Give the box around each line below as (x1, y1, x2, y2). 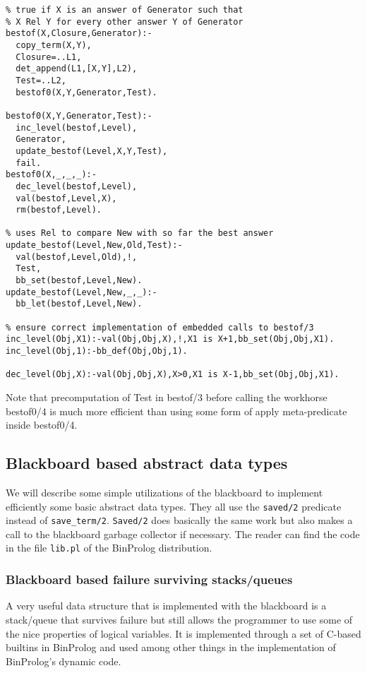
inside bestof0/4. (6, 417, 78, 432)
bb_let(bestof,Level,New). (16, 299, 143, 309)
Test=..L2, (16, 75, 66, 85)
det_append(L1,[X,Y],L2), (16, 64, 138, 74)
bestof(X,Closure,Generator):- (6, 28, 152, 39)
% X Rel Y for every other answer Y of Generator (6, 16, 243, 27)
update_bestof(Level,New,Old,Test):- (6, 240, 183, 251)
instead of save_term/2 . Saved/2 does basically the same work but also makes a (6, 513, 353, 528)
